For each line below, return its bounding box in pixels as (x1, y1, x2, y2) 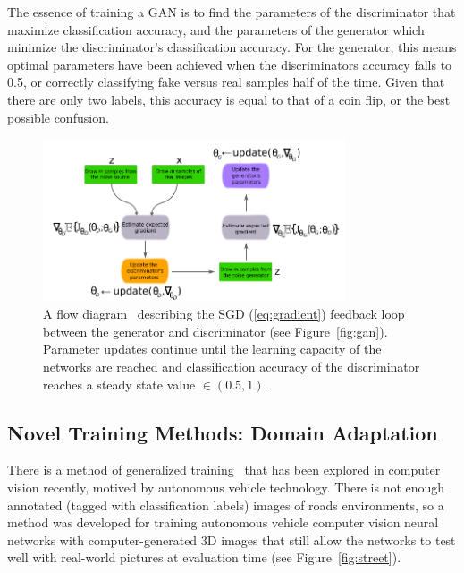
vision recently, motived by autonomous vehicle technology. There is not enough (7, 477, 445, 496)
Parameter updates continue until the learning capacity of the (43, 339, 382, 358)
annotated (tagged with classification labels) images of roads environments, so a (7, 495, 444, 514)
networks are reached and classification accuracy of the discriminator (43, 356, 420, 375)
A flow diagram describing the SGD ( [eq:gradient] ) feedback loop (43, 304, 405, 323)
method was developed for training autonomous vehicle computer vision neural (7, 513, 439, 532)
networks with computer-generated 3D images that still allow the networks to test (7, 530, 456, 549)
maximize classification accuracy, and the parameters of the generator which (7, 20, 425, 38)
